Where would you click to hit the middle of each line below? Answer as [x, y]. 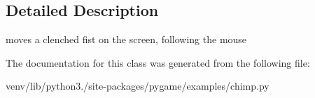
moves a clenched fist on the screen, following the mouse [126, 39]
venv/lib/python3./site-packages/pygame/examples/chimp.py [138, 86]
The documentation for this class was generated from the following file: [158, 62]
